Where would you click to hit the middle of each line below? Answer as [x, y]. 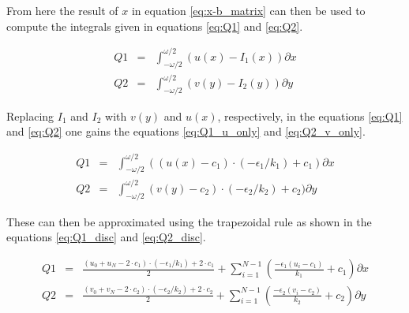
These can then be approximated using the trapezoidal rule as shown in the [189, 221]
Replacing [30, 116]
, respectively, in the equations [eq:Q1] [310, 116]
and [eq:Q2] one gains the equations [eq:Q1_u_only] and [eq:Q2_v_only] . [186, 131]
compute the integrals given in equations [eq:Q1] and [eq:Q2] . [155, 26]
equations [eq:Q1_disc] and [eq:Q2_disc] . [106, 237]
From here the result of [62, 10]
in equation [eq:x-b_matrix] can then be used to [248, 10]
